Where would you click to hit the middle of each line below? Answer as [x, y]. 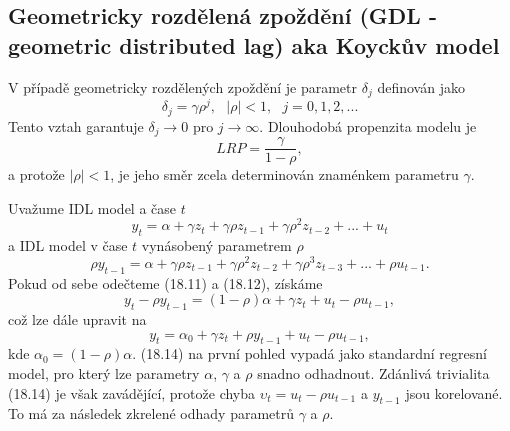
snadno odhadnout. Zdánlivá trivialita [373, 373]
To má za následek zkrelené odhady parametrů [151, 413]
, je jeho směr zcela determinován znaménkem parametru [284, 174]
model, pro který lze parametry [104, 373]
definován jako [421, 86]
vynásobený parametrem [216, 245]
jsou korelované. [454, 392]
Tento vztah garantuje [76, 125]
